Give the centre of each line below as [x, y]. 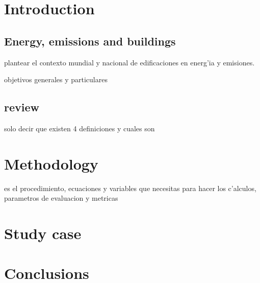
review [22, 107]
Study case [43, 233]
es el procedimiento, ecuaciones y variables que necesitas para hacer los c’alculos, [130, 188]
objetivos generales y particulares [56, 79]
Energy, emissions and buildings [90, 41]
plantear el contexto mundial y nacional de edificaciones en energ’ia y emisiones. [129, 62]
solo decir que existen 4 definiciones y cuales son [80, 128]
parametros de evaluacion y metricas [61, 198]
